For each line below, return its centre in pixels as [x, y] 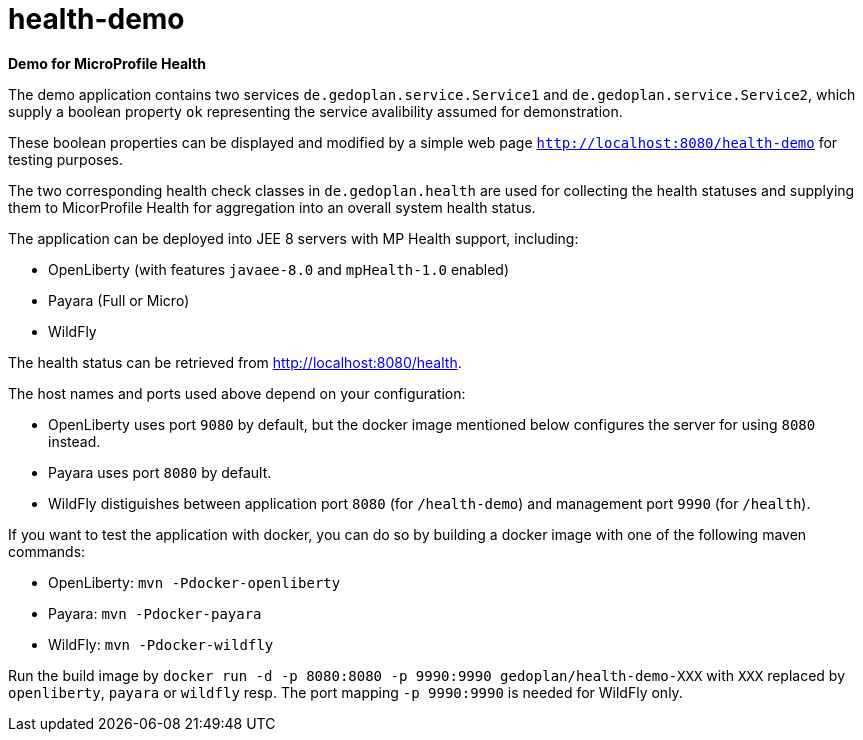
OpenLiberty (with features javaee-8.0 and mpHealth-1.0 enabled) [279, 269]
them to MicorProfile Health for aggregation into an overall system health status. [272, 207]
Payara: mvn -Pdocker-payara [155, 613]
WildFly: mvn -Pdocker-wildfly [161, 644]
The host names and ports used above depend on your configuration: [237, 393]
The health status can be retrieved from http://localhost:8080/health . [235, 362]
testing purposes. [66, 159]
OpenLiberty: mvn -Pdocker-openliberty [194, 582]
